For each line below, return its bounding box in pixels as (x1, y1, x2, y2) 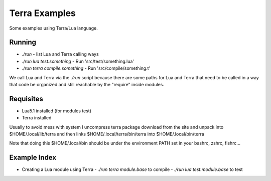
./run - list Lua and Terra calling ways (22, 51, 99, 57)
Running (9, 38, 37, 47)
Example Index (9, 153, 57, 162)
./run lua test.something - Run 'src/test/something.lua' (22, 58, 134, 64)
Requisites (9, 94, 44, 103)
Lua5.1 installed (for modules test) (22, 108, 92, 114)
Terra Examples (9, 8, 76, 19)
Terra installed (22, 115, 52, 121)
